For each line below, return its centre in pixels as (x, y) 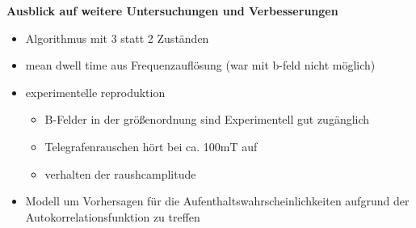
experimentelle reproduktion (95, 92)
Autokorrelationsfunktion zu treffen (113, 216)
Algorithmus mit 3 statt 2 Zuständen (117, 38)
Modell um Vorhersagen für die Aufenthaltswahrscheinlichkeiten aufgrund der (217, 201)
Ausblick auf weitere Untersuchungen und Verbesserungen (172, 11)
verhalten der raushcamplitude (120, 173)
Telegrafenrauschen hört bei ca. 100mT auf (151, 146)
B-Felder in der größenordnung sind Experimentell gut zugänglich (207, 119)
